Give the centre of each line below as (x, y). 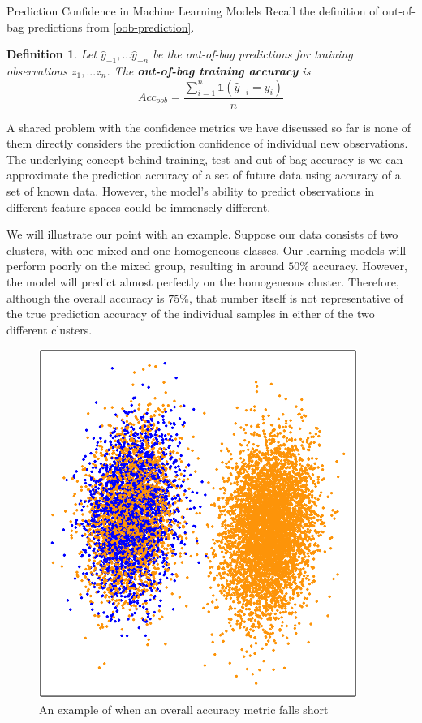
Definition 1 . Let (52, 54)
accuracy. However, (360, 266)
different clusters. (50, 329)
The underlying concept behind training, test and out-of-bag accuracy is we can (205, 159)
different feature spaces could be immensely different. (139, 207)
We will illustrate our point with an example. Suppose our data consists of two (202, 234)
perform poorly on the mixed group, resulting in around (146, 266)
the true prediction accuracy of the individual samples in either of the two (191, 314)
